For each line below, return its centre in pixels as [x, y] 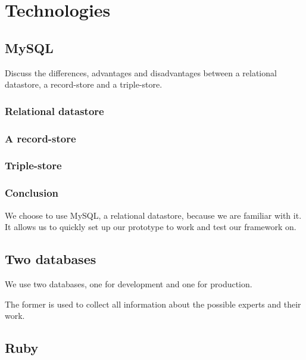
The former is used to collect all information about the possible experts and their [153, 304]
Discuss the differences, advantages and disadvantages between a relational [141, 72]
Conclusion [32, 193]
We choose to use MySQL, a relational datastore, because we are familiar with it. [153, 215]
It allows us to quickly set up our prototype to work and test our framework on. [151, 227]
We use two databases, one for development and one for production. [129, 283]
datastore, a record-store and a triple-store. [84, 84]
